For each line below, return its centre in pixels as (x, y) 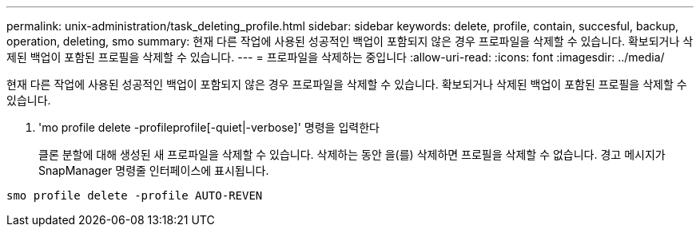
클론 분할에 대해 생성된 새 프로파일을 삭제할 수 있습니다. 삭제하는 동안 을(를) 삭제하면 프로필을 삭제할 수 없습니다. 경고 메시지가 (352, 154)
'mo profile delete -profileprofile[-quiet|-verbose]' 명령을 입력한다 (209, 127)
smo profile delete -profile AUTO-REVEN (135, 195)
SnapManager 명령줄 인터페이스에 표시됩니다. (154, 170)
